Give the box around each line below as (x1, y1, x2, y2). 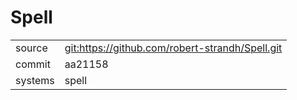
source (15, 41, 48, 55)
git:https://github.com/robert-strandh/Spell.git (64, 41, 283, 55)
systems (15, 73, 55, 87)
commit (15, 57, 51, 71)
